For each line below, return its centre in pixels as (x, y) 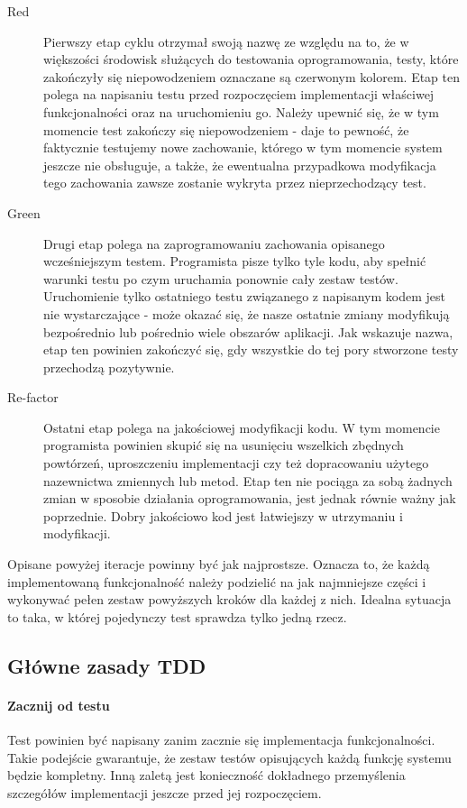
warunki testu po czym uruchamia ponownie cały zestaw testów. (221, 278)
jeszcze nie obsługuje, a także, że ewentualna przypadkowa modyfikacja (240, 165)
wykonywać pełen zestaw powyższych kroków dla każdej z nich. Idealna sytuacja (229, 599)
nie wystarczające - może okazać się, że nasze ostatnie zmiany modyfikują (247, 313)
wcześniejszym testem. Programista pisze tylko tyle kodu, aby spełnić (235, 261)
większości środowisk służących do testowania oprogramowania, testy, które (251, 59)
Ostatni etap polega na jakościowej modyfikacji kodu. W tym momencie (242, 427)
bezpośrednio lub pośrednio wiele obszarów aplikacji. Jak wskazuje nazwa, (248, 331)
